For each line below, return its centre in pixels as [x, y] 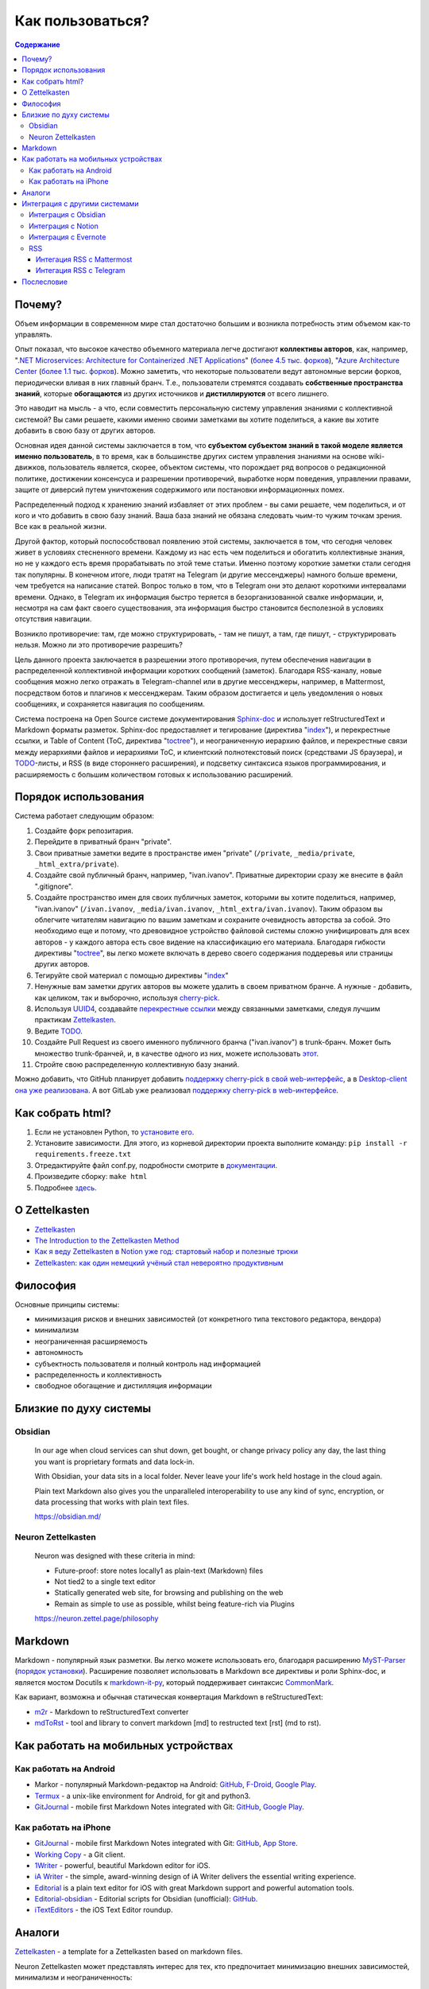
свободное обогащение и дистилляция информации [123, 1386]
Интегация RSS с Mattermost [84, 259]
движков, [31, 467]
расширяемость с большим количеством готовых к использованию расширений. [154, 774]
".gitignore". [54, 886]
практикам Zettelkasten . [75, 1020]
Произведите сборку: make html [91, 1177]
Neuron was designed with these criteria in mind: [115, 1556]
